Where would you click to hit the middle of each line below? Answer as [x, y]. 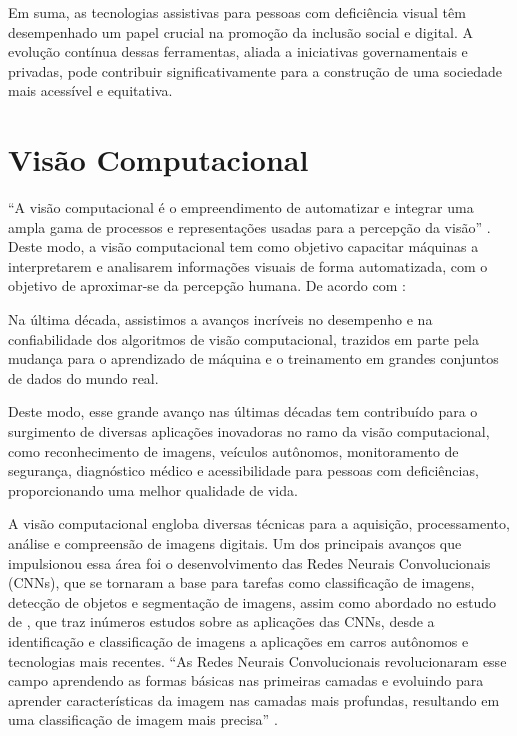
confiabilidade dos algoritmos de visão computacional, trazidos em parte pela [243, 338]
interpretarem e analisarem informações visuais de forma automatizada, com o [248, 265]
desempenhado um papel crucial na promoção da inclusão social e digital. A [241, 31]
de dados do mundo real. [83, 377]
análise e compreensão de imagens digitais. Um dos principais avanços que [235, 543]
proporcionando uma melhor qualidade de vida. [153, 489]
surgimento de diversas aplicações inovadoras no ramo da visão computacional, [249, 431]
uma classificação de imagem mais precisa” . [143, 719]
